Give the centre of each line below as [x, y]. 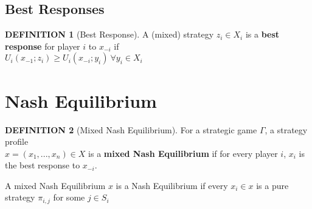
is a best [262, 34]
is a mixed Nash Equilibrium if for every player [183, 153]
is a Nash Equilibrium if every [172, 185]
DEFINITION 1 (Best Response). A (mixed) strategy [109, 34]
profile [17, 141]
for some [69, 197]
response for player [43, 46]
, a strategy [286, 129]
